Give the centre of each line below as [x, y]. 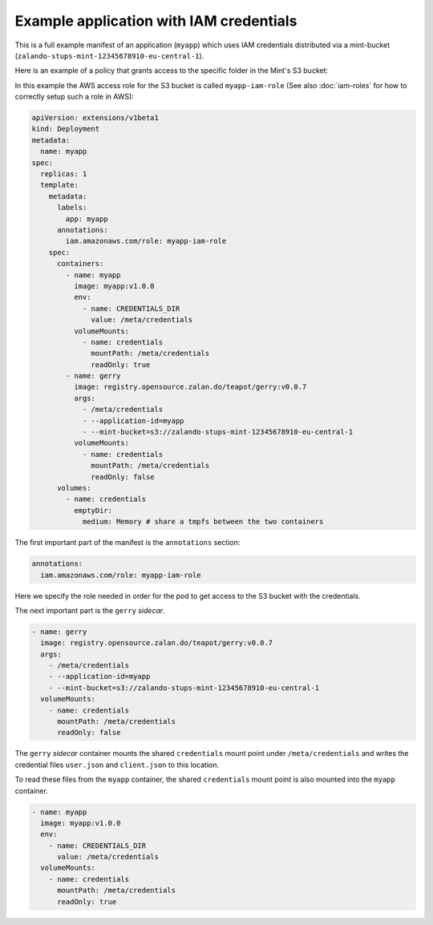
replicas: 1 [64, 174]
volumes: [74, 488]
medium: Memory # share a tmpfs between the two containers [203, 522]
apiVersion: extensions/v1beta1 [95, 118]
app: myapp [87, 219]
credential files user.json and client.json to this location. [117, 765]
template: [60, 185]
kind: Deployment [66, 129]
